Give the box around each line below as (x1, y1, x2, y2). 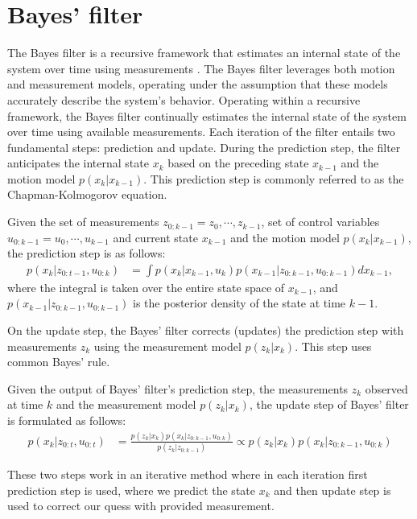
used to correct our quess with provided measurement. (7, 497, 275, 514)
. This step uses (295, 337, 372, 354)
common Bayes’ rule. (7, 353, 110, 370)
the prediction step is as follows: (7, 245, 166, 262)
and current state (113, 229, 198, 245)
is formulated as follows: (7, 412, 126, 429)
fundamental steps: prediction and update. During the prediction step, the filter (7, 138, 401, 155)
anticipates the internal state (7, 154, 149, 171)
